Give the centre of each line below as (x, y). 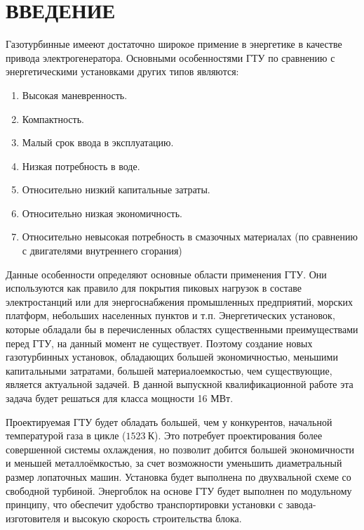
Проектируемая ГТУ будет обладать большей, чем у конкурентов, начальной (169, 421)
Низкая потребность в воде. (81, 166)
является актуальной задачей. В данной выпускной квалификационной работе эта (180, 384)
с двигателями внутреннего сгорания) (102, 251)
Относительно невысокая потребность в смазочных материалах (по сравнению (190, 237)
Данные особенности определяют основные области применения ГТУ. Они (166, 274)
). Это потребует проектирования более (238, 435)
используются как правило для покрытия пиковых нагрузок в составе (154, 288)
